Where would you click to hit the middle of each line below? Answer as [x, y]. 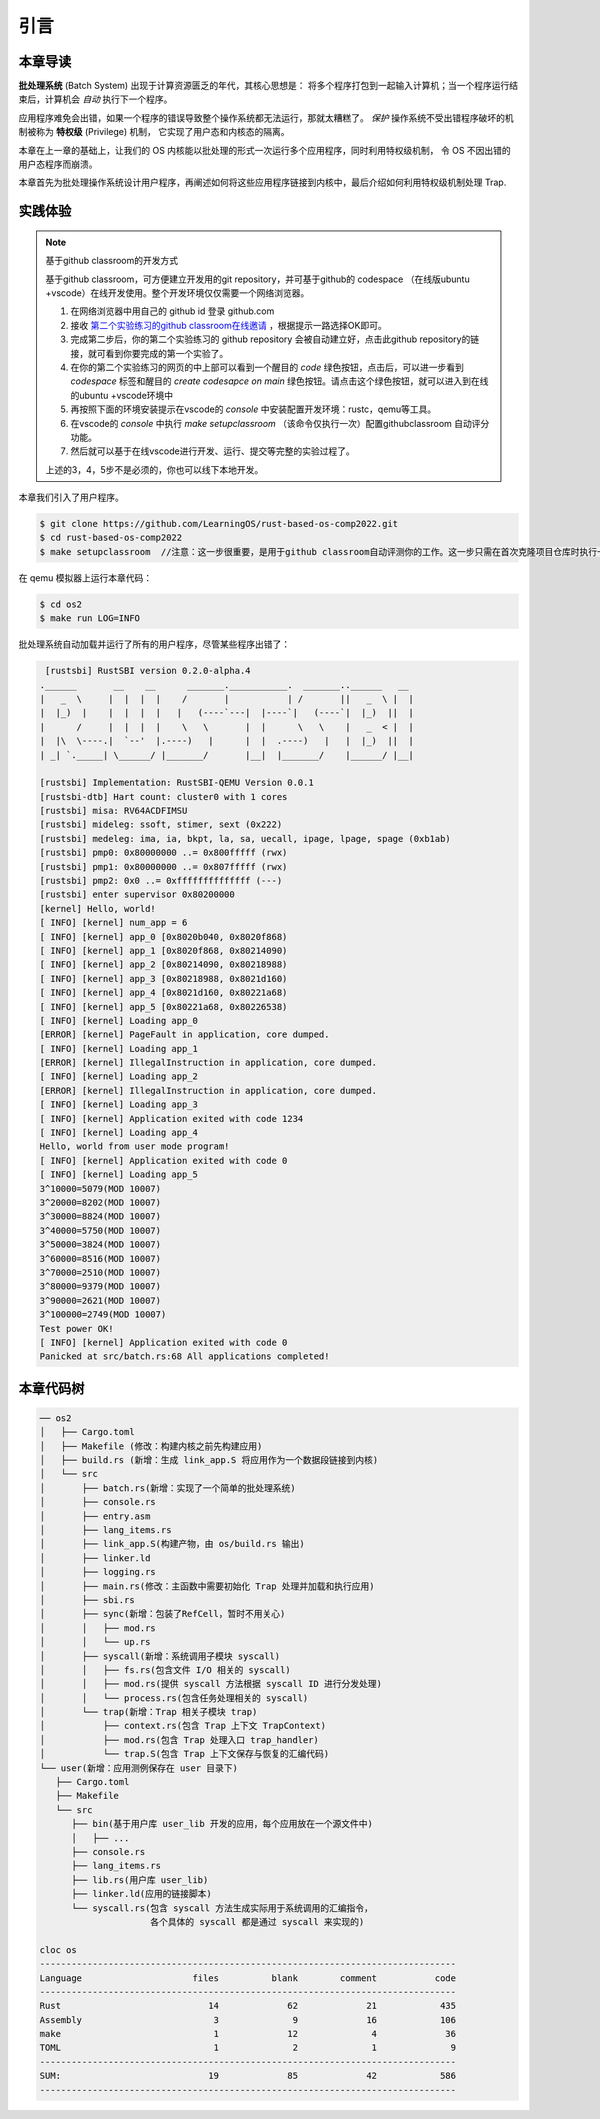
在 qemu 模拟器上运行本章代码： [85, 577]
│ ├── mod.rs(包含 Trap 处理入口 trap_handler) [179, 1739]
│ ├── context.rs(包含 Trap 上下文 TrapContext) [183, 1726]
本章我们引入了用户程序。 [71, 497]
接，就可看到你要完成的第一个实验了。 [149, 353]
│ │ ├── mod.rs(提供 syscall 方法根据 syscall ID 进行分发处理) [210, 1684]
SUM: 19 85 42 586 [248, 2076]
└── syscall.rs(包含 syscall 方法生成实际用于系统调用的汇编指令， [222, 1908]
